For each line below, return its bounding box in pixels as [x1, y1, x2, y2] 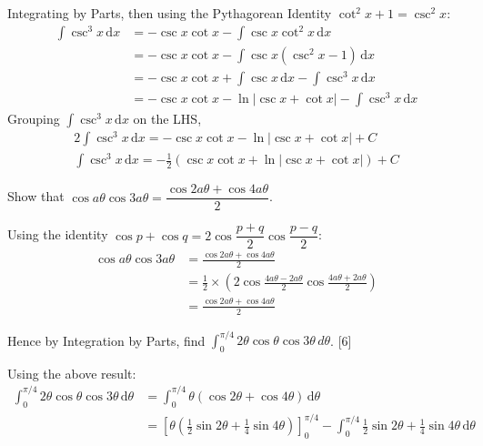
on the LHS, [133, 109, 202, 128]
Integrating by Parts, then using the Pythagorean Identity [7, 4, 332, 22]
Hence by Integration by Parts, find [7, 330, 206, 350]
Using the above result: [7, 363, 136, 382]
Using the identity [7, 225, 108, 244]
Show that [7, 187, 65, 206]
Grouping [7, 109, 60, 128]
